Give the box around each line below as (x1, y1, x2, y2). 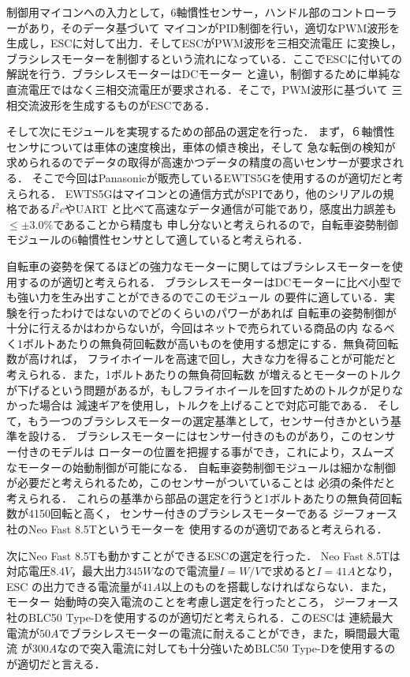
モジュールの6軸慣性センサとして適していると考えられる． (6, 231, 309, 248)
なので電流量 (153, 563, 220, 579)
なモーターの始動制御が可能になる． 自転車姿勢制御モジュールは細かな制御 (6, 458, 396, 475)
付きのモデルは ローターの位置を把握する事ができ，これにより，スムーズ (17, 443, 395, 460)
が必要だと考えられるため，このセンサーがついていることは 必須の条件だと (6, 474, 396, 491)
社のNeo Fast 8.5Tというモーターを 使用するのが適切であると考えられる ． (6, 521, 388, 537)
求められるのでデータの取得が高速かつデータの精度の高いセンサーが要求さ (6, 154, 393, 170)
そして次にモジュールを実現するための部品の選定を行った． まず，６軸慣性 (6, 123, 395, 140)
